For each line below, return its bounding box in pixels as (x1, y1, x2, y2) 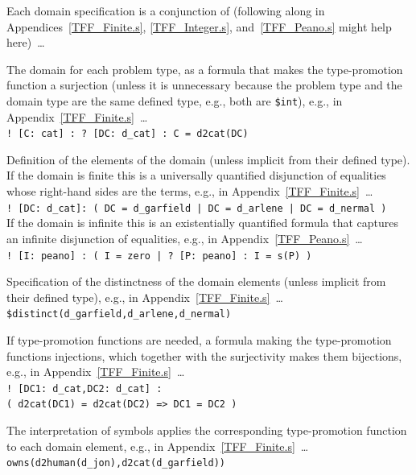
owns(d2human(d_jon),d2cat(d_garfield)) (6, 457, 226, 469)
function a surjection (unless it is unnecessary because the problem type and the (6, 76, 402, 93)
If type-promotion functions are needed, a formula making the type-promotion (6, 332, 392, 348)
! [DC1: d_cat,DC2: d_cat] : (6, 382, 163, 394)
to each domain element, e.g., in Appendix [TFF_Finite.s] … (6, 437, 309, 454)
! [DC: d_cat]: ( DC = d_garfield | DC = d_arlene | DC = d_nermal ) (6, 202, 387, 214)
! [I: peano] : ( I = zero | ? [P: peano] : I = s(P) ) (6, 250, 312, 262)
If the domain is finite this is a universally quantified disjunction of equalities (6, 167, 386, 184)
